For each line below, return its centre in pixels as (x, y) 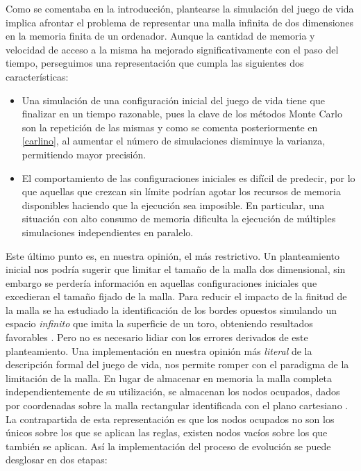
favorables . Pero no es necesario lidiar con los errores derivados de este (157, 337)
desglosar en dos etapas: (57, 460)
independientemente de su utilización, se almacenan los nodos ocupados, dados (173, 391)
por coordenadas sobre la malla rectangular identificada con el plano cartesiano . (177, 405)
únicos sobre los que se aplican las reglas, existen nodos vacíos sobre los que (167, 432)
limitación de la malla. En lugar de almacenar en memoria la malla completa (169, 378)
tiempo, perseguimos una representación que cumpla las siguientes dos (155, 63)
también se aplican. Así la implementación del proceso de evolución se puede (168, 446)
